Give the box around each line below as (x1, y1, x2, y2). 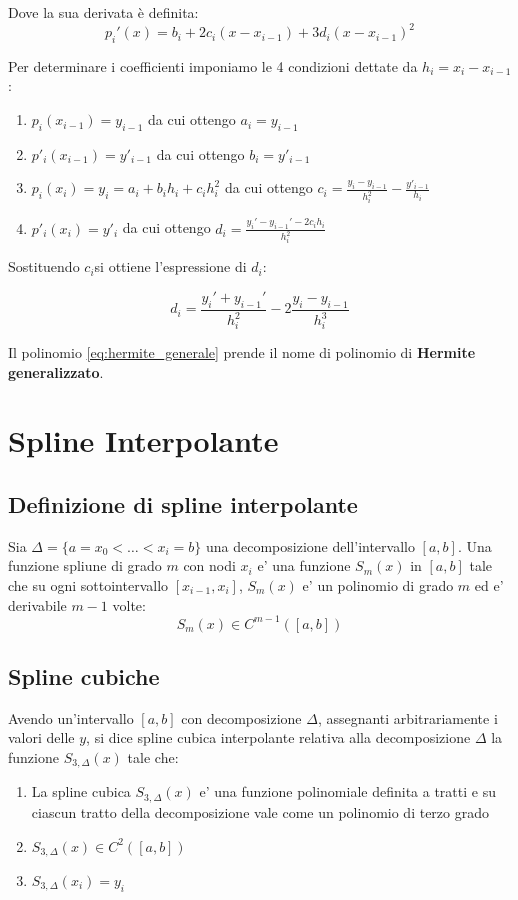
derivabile (8, 594, 67, 615)
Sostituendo (8, 256, 80, 277)
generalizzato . (8, 361, 104, 382)
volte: (112, 594, 146, 615)
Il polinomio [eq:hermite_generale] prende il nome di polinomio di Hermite (8, 341, 476, 362)
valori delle (8, 727, 75, 748)
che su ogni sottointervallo (8, 574, 169, 595)
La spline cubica (31, 781, 131, 802)
